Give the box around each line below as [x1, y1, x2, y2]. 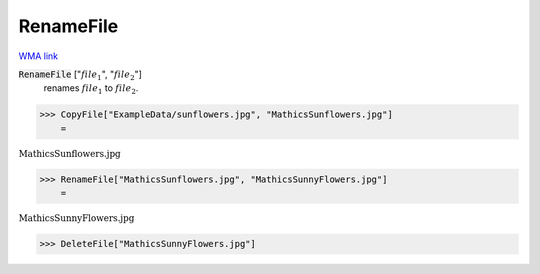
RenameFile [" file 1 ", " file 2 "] [18, 68, 142, 82]
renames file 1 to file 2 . [43, 82, 139, 97]
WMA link [18, 50, 59, 62]
